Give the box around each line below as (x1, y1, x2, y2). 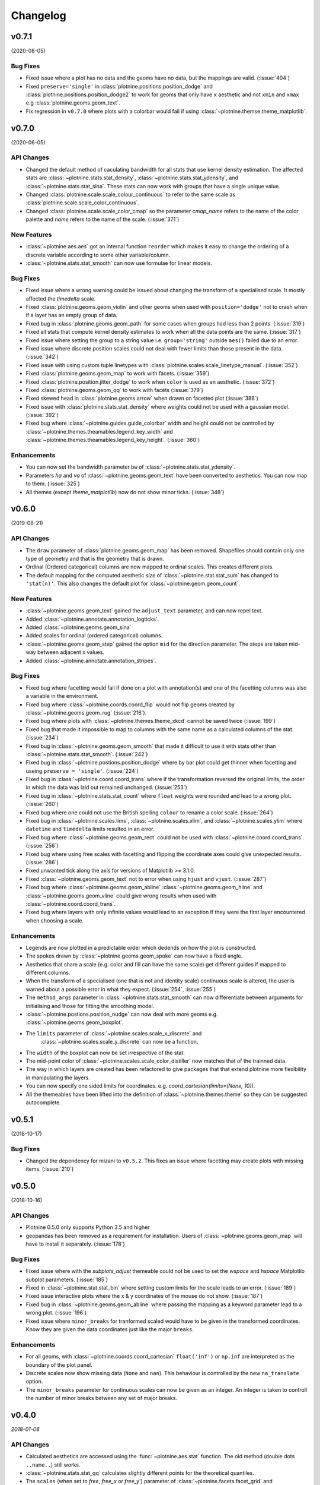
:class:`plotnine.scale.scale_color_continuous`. (25, 199, 139, 206)
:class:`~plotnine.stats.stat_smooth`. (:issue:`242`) (25, 750, 148, 757)
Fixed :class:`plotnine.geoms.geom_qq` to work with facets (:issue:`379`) (25, 386, 204, 393)
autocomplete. (25, 1099, 62, 1106)
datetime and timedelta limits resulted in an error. (25, 826, 155, 833)
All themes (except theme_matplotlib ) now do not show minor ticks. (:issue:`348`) (25, 488, 225, 495)
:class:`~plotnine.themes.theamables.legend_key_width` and (25, 428, 173, 435)
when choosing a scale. (25, 917, 84, 924)
